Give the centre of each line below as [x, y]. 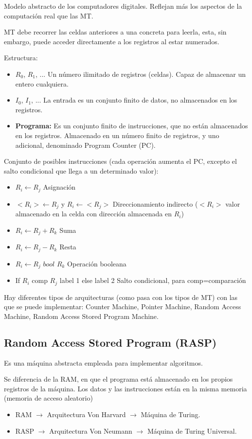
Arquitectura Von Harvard [86, 414]
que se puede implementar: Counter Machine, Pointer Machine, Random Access [123, 307]
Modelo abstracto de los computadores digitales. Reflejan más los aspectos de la [123, 6]
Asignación [59, 187]
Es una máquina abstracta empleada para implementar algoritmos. [103, 362]
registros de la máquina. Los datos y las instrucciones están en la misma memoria [126, 388]
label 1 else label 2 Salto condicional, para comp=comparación [153, 280]
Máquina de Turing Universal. [192, 430]
